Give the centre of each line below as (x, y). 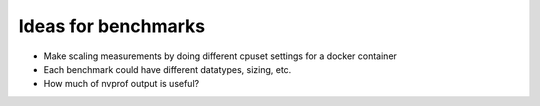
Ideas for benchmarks (112, 26)
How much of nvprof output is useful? (121, 84)
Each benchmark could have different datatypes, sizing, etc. (167, 69)
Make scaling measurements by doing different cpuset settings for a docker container (220, 56)
